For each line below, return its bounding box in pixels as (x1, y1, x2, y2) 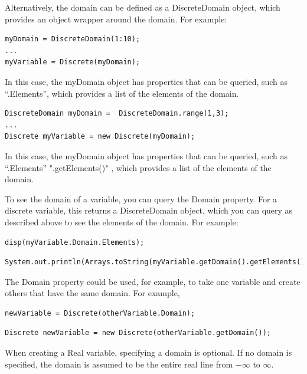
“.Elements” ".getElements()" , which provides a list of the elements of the (5, 161, 272, 173)
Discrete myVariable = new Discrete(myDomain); (5, 132, 195, 141)
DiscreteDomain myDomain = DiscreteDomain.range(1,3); (5, 109, 229, 118)
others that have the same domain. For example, (5, 287, 180, 299)
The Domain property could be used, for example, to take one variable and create (5, 275, 301, 287)
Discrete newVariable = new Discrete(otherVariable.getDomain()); (5, 329, 272, 337)
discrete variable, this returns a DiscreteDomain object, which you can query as (5, 204, 293, 216)
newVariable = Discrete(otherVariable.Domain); (5, 309, 195, 317)
